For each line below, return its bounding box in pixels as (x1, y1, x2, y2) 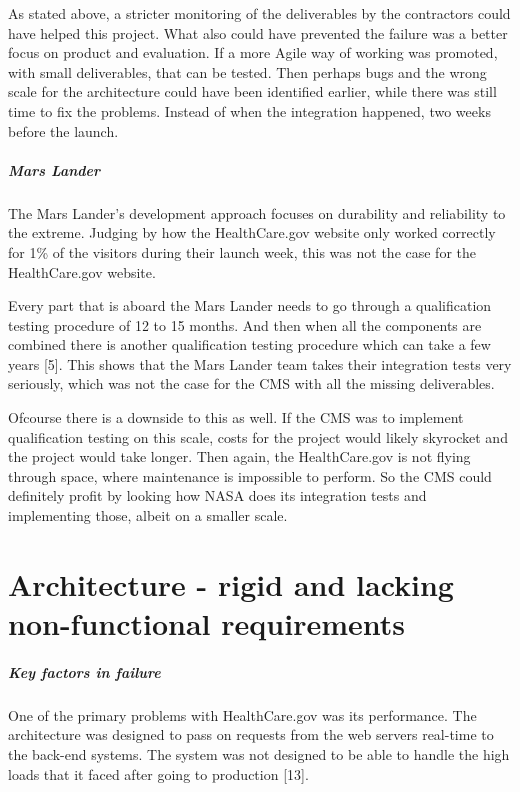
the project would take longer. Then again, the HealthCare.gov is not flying (8, 446, 471, 467)
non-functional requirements (8, 603, 405, 643)
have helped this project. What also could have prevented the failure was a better (8, 22, 508, 43)
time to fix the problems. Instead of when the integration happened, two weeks (8, 100, 491, 121)
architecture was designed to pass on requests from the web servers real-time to (8, 724, 494, 745)
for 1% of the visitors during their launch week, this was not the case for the (8, 241, 477, 262)
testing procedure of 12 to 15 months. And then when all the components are (8, 314, 482, 335)
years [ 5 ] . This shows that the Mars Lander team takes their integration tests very (8, 353, 512, 374)
